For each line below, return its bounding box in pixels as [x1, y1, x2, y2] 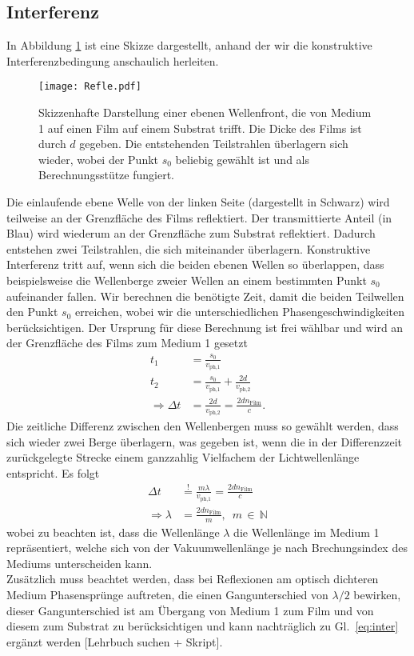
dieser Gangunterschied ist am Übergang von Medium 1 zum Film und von [6, 602, 374, 618]
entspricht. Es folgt [6, 464, 100, 481]
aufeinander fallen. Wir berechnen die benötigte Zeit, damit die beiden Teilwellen [6, 287, 404, 304]
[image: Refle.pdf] [38, 81, 141, 93]
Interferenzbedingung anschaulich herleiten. [6, 52, 219, 69]
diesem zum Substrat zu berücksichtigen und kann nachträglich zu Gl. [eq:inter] [6, 618, 399, 634]
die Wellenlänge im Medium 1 [233, 523, 380, 540]
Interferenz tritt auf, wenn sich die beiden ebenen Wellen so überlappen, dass [6, 256, 384, 273]
